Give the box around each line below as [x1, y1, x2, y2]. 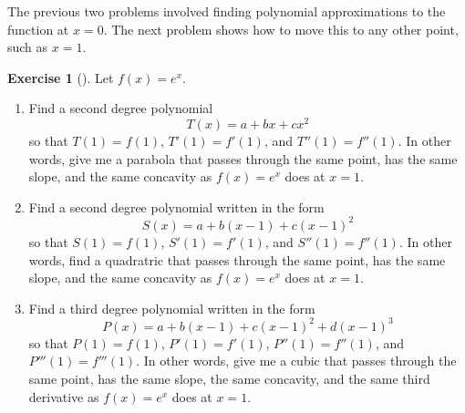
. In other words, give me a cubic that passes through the [136, 351, 457, 370]
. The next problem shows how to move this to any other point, [103, 19, 459, 38]
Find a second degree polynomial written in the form [28, 197, 325, 216]
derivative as [28, 387, 99, 406]
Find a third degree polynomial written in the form [28, 298, 315, 317]
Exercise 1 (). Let [7, 67, 114, 87]
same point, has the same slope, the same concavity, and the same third [28, 368, 430, 387]
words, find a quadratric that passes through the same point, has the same [28, 250, 446, 269]
